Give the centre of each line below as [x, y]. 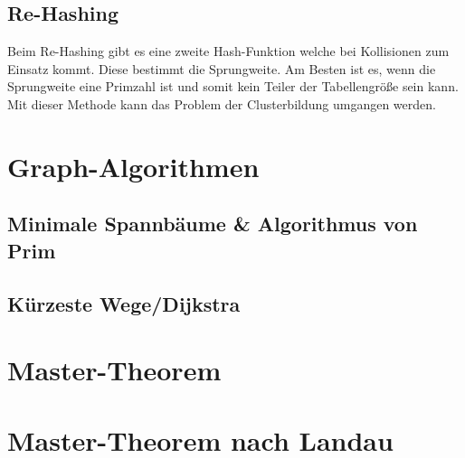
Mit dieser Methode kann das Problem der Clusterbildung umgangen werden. [222, 103]
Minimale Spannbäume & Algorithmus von [213, 224]
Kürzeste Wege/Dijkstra [124, 303]
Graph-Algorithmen [133, 166]
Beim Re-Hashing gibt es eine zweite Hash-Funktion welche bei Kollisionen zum [228, 51]
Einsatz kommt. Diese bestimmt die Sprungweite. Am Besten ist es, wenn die [222, 68]
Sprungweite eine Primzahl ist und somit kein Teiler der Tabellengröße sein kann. [233, 86]
